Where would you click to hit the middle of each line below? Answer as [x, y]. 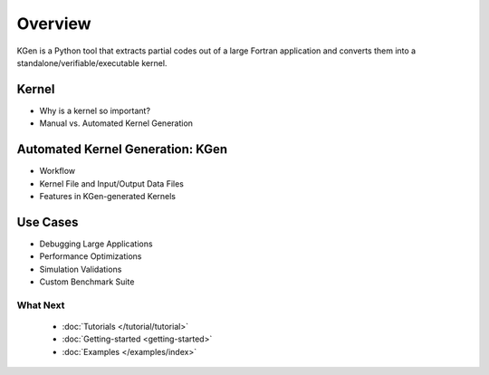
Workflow [58, 171]
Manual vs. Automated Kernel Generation [116, 123]
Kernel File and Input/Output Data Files [112, 183]
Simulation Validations [81, 269]
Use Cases [48, 222]
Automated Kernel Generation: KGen [122, 149]
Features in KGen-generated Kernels [108, 196]
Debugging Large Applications [96, 244]
